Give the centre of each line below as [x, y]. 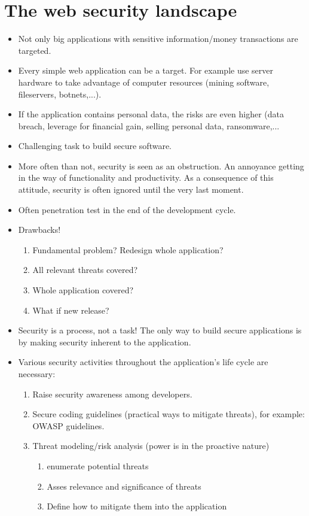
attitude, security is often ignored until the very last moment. [131, 189]
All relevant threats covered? [85, 270]
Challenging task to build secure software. [95, 146]
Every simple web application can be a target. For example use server [146, 70]
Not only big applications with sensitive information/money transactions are [158, 39]
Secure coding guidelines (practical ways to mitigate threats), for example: [169, 414]
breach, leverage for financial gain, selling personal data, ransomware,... [149, 125]
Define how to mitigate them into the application [137, 506]
